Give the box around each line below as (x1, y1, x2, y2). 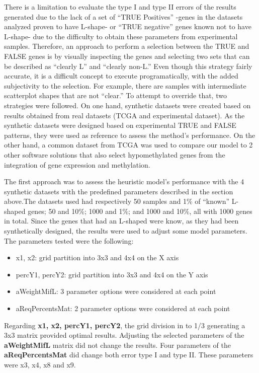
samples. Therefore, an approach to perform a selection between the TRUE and (4, 41, 249, 51)
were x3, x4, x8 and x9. (4, 359, 76, 369)
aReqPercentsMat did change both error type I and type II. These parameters (4, 349, 253, 360)
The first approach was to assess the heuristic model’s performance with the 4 (4, 176, 244, 187)
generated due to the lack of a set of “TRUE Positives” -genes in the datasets (4, 11, 243, 22)
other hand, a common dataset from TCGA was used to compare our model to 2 (4, 139, 253, 150)
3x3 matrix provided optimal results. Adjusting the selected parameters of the (4, 330, 244, 340)
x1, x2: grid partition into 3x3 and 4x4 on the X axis (16, 252, 179, 263)
